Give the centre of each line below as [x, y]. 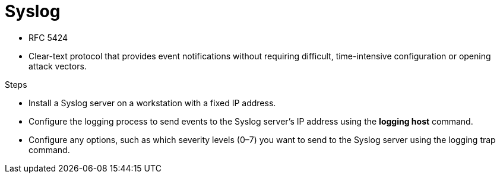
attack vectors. [58, 66]
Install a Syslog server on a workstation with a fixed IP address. [152, 103]
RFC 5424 [48, 37]
